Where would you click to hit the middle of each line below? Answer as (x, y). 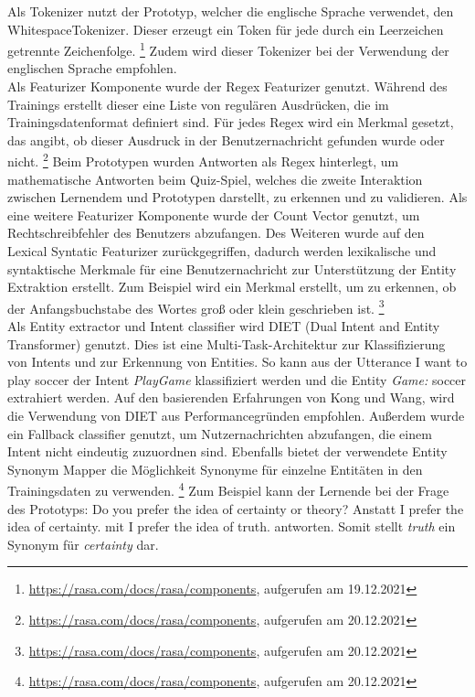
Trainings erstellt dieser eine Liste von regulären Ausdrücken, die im (198, 104)
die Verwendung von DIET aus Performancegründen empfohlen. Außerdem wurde (236, 416)
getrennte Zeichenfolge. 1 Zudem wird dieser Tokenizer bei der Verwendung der (228, 49)
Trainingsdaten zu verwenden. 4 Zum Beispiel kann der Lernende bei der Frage (228, 489)
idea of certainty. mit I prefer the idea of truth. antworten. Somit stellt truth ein (232, 526)
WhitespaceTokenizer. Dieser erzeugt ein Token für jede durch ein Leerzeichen (226, 29)
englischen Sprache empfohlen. (92, 68)
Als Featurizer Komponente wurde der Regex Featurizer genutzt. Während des (227, 86)
